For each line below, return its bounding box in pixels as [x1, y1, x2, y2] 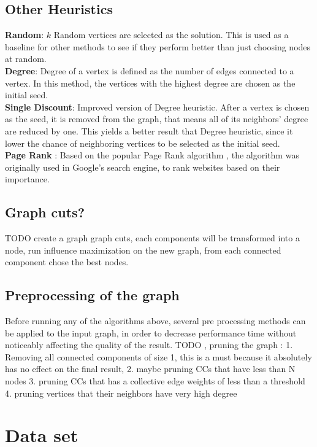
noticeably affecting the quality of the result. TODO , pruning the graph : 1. [5, 338, 293, 351]
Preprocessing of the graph [5, 286, 180, 305]
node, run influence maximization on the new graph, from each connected [5, 243, 281, 256]
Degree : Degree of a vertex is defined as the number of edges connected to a [5, 64, 294, 77]
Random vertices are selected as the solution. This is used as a [53, 28, 289, 41]
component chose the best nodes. [5, 255, 129, 268]
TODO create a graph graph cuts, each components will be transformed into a [5, 231, 300, 244]
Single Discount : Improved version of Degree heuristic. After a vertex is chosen [5, 100, 310, 113]
